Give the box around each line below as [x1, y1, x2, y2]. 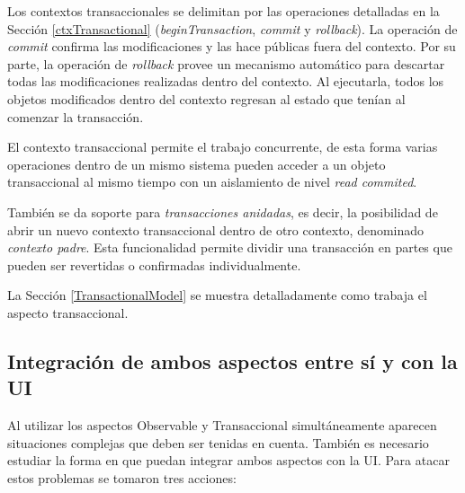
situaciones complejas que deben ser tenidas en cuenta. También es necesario [7, 433, 429, 452]
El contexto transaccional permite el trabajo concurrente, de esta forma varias [7, 137, 438, 156]
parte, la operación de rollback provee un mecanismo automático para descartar [7, 54, 445, 73]
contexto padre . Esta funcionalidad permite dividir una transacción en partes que [7, 238, 452, 257]
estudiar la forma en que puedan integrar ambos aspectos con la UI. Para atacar [7, 451, 450, 470]
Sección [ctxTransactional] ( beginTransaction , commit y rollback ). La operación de [7, 19, 458, 38]
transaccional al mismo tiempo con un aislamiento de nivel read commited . [7, 172, 417, 191]
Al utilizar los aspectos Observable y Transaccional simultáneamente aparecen [7, 416, 437, 435]
